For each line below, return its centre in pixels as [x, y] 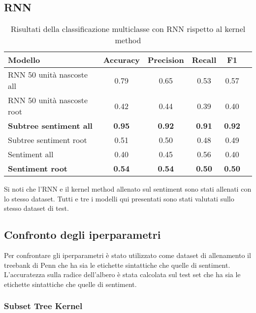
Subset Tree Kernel [43, 306]
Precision [166, 60]
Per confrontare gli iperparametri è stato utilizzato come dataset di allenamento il [128, 255]
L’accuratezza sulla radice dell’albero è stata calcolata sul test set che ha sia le [122, 274]
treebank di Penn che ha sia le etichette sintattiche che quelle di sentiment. [117, 265]
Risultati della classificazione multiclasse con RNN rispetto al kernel [128, 29]
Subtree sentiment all [50, 126]
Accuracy [122, 60]
